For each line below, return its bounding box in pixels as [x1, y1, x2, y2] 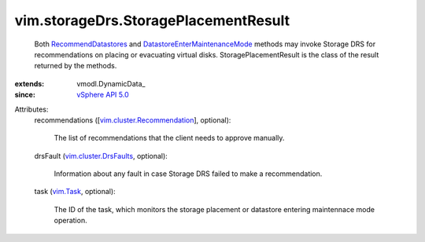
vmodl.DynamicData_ [76, 79, 146, 88]
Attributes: [14, 104, 49, 114]
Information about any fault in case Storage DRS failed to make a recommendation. [54, 169, 323, 178]
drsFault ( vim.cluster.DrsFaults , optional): [34, 151, 168, 160]
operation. [54, 216, 87, 225]
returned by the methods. [34, 61, 117, 71]
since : [14, 90, 35, 100]
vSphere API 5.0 [76, 90, 129, 100]
